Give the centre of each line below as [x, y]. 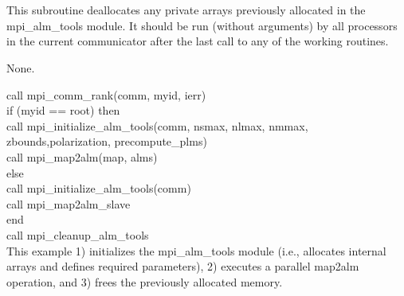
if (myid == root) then [63, 110]
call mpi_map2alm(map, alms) [82, 156]
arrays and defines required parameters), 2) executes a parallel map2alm [183, 266]
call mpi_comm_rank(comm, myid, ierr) [106, 94]
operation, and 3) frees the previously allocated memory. [145, 281]
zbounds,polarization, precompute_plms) [107, 141]
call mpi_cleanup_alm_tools [78, 234]
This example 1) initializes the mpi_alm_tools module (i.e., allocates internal [196, 250]
